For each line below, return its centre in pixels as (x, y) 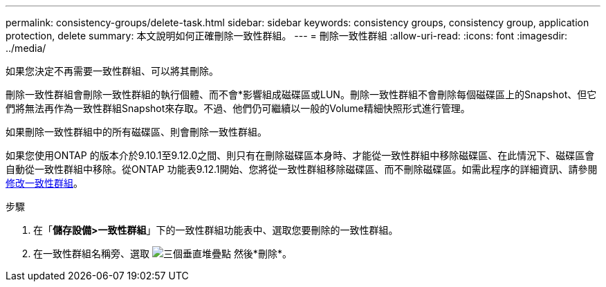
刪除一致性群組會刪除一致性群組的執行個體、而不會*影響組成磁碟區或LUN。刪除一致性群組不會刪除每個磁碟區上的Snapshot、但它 (301, 94)
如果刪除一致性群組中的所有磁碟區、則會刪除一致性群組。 (136, 132)
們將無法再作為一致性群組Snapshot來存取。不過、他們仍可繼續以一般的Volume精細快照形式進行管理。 (238, 108)
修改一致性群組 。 (44, 183)
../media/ (26, 48)
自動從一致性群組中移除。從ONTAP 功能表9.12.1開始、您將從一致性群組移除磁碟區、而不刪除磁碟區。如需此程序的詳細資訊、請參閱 (302, 169)
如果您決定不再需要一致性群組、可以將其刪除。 (112, 71)
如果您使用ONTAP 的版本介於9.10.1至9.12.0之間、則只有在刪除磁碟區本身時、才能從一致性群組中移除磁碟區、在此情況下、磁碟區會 (300, 155)
